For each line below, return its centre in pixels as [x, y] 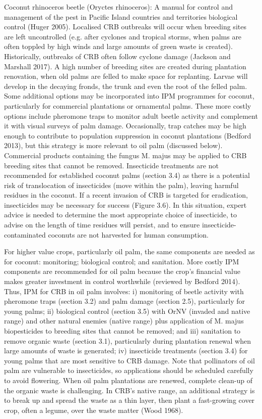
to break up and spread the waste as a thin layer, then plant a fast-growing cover [129, 400]
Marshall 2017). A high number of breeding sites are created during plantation [125, 66]
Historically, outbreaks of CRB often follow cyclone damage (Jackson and [117, 56]
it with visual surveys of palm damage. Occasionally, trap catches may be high [125, 126]
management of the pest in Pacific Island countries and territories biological [121, 16]
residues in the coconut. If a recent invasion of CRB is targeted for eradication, [126, 195]
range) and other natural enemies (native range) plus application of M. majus [124, 321]
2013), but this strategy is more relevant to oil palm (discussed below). [113, 145]
